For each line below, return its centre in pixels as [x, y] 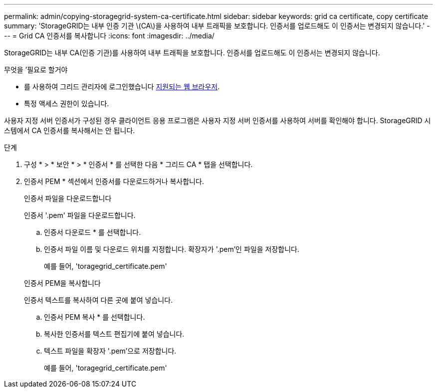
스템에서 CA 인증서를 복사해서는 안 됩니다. [70, 130]
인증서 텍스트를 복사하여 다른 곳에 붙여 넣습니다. [99, 300]
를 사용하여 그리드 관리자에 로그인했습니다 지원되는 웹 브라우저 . [122, 87]
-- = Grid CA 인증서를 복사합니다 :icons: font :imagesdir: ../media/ [109, 36]
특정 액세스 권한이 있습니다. [67, 103]
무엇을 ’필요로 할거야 [36, 70]
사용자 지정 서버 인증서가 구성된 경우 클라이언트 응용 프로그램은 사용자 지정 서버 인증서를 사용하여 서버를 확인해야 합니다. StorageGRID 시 [218, 120]
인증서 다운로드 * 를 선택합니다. [93, 232]
